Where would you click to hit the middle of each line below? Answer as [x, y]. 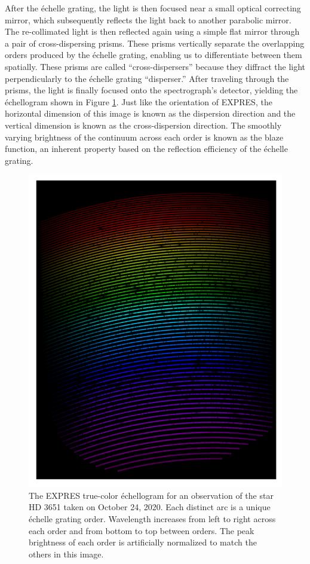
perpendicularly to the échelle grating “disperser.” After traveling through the [147, 78]
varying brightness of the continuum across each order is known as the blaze [144, 137]
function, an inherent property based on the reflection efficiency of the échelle [146, 149]
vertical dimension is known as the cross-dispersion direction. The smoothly [143, 125]
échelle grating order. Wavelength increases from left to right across [152, 518]
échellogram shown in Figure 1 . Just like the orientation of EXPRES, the [139, 101]
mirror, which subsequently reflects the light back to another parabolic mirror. [148, 19]
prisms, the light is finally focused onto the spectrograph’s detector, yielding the [151, 90]
